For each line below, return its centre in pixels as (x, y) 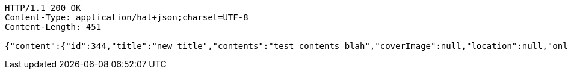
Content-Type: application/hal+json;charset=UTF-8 (127, 17)
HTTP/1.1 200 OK (43, 8)
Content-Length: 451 (53, 27)
